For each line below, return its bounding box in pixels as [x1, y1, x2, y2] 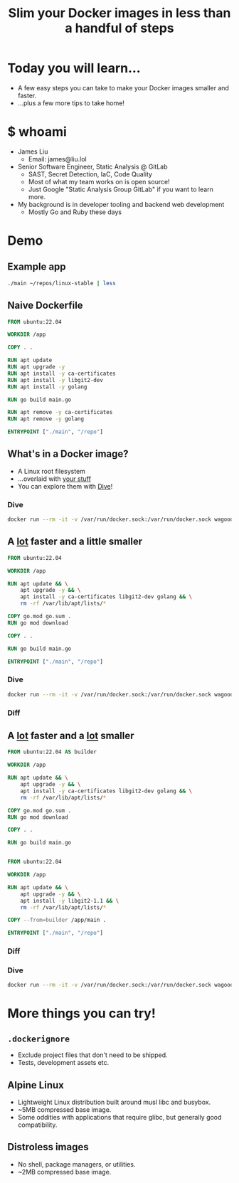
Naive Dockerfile [7, 299, 83, 312]
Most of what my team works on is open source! [28, 177, 170, 186]
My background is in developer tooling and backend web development [17, 200, 225, 208]
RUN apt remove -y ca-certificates [7, 409, 113, 416]
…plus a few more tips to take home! [17, 98, 124, 107]
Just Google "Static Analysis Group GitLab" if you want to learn [28, 185, 213, 193]
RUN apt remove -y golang [7, 415, 84, 423]
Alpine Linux [7, 1079, 64, 1091]
